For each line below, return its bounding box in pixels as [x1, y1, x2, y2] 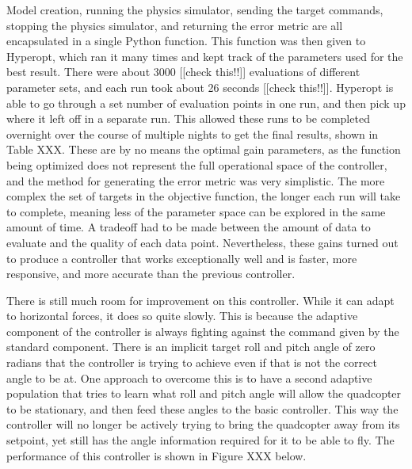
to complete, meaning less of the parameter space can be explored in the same [6, 203, 386, 219]
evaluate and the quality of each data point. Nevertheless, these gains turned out [6, 234, 399, 250]
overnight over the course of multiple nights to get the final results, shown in [6, 125, 379, 142]
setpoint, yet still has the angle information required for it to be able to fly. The [6, 432, 395, 448]
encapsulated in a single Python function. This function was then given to [6, 32, 366, 49]
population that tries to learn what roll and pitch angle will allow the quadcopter [6, 385, 402, 402]
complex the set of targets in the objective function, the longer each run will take [6, 188, 401, 204]
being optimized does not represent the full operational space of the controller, [6, 156, 387, 173]
